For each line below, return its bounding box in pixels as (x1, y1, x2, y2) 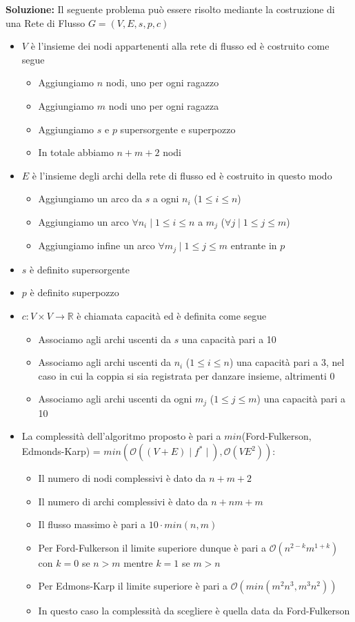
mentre (123, 555, 153, 570)
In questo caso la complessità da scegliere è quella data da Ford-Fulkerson (38, 603, 350, 618)
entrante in (230, 238, 277, 253)
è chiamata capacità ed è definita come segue (77, 309, 267, 323)
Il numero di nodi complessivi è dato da (38, 471, 206, 485)
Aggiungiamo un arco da (38, 191, 143, 206)
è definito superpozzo (30, 285, 119, 300)
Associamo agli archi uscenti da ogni (38, 391, 192, 406)
